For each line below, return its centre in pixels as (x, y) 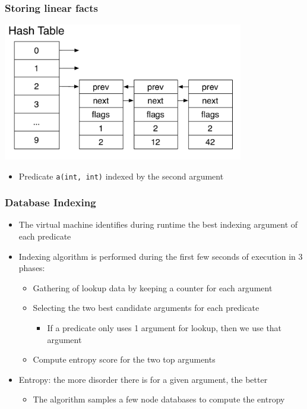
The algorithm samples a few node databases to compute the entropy (159, 399)
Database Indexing (50, 202)
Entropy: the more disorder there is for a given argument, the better (143, 379)
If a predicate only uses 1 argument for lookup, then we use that (164, 328)
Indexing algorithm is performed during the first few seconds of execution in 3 (161, 256)
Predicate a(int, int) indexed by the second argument (121, 176)
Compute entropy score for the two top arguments (124, 359)
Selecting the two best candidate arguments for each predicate (146, 308)
